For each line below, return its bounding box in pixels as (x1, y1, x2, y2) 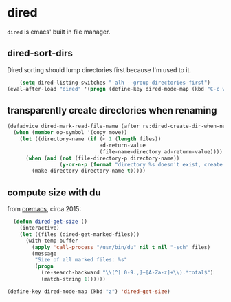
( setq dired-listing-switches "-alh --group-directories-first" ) (19, 79, 211, 86)
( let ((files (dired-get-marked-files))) (19, 230, 140, 238)
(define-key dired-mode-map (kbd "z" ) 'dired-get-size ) (7, 288, 170, 295)
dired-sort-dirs (7, 47, 74, 59)
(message (32, 250, 57, 257)
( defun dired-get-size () (13, 218, 88, 225)
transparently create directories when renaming (7, 105, 218, 116)
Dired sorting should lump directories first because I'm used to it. (7, 65, 191, 74)
